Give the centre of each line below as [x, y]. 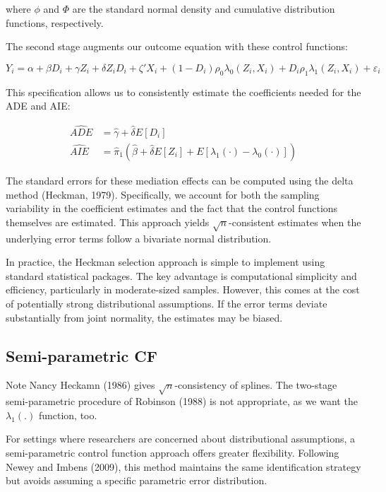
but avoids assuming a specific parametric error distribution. [137, 480]
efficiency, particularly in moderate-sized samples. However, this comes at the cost [183, 289]
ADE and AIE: [38, 106]
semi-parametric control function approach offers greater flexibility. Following [173, 452]
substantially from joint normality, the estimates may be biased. [144, 317]
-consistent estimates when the [295, 222]
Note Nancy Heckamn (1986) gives [80, 385]
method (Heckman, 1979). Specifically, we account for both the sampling [163, 194]
